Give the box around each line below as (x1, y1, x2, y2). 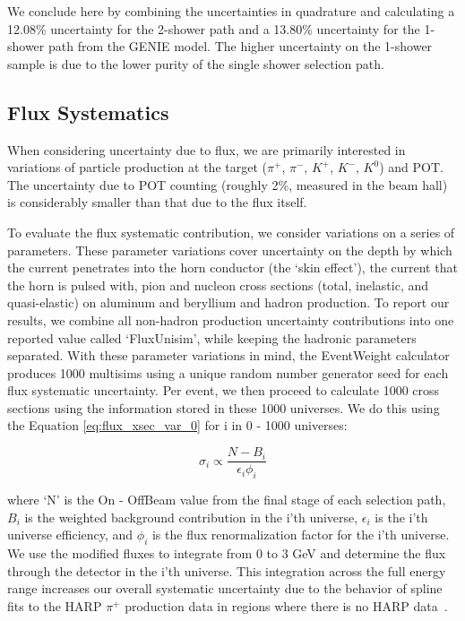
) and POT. (379, 158, 443, 177)
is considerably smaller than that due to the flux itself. (7, 193, 307, 211)
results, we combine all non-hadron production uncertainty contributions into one (7, 310, 454, 329)
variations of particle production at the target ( (7, 158, 267, 177)
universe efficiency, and (7, 525, 133, 544)
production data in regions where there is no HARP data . (125, 596, 448, 615)
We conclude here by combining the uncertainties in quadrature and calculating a (7, 2, 455, 20)
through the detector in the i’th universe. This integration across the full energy (7, 561, 446, 580)
